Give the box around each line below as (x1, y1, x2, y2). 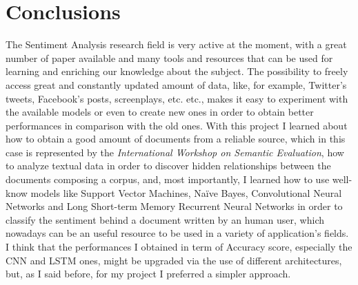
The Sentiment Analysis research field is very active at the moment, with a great (6, 37, 347, 52)
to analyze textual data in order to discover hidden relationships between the (6, 158, 331, 173)
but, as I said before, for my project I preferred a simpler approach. (6, 266, 291, 281)
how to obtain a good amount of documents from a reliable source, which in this (6, 131, 346, 146)
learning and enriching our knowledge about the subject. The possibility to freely (6, 64, 348, 78)
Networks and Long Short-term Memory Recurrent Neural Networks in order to (6, 199, 343, 213)
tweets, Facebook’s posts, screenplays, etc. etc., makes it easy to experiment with (6, 91, 348, 105)
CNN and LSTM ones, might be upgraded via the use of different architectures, (6, 253, 342, 267)
